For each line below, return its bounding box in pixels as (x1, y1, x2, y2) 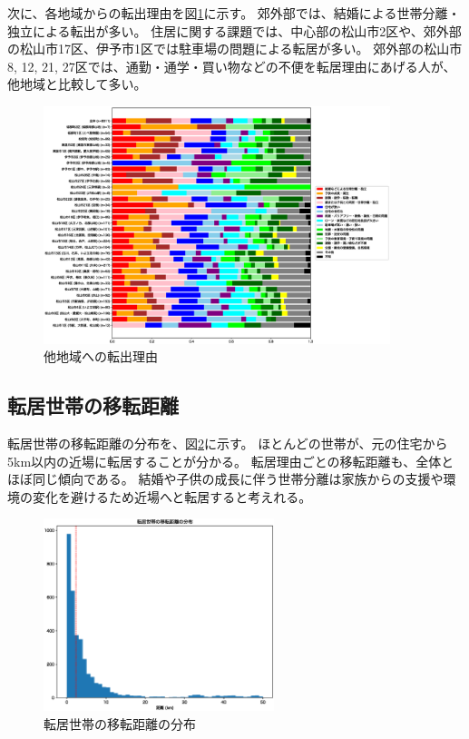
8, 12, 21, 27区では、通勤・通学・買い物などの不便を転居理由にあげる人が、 (7, 56, 456, 75)
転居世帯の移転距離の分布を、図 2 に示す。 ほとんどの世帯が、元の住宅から (7, 433, 448, 452)
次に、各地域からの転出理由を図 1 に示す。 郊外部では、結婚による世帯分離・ (7, 4, 461, 22)
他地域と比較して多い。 (7, 74, 147, 94)
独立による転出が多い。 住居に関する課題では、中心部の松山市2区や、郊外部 (7, 21, 462, 40)
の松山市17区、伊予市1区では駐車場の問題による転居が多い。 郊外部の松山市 (7, 39, 463, 58)
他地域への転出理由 (44, 347, 158, 366)
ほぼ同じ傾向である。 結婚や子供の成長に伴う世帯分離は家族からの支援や (7, 469, 444, 488)
